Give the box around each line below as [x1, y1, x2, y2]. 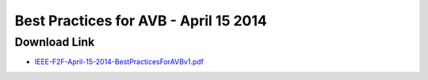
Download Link [14, 35, 95, 49]
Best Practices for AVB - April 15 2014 [14, 12, 267, 29]
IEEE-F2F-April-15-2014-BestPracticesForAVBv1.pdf [34, 57, 204, 67]
